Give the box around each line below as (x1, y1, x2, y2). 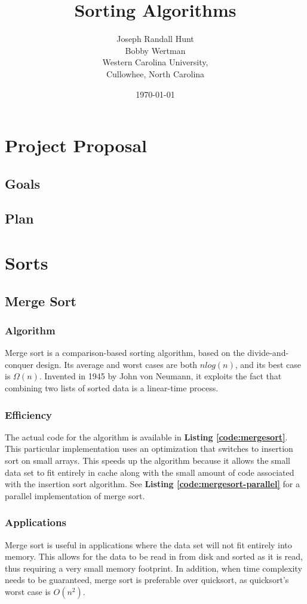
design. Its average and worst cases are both (36, 358, 198, 370)
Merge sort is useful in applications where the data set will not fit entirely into (5, 538, 292, 551)
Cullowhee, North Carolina (106, 67, 205, 80)
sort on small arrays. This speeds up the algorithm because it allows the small (5, 454, 290, 466)
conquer (5, 358, 33, 370)
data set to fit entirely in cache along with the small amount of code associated (5, 466, 294, 478)
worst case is (5, 585, 51, 597)
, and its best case (235, 358, 301, 370)
